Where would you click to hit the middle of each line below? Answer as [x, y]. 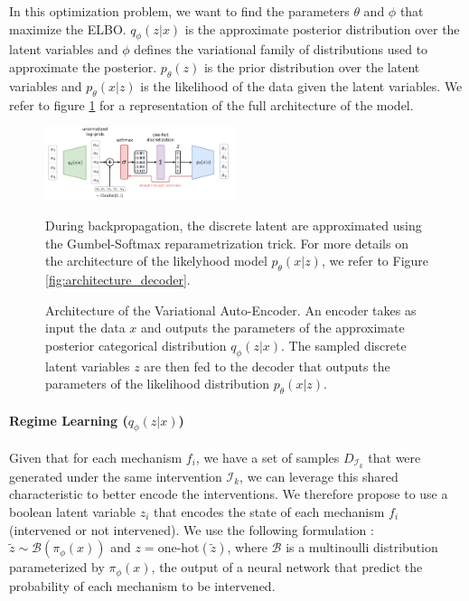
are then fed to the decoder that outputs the [267, 366]
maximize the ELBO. [68, 28]
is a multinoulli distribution [362, 547]
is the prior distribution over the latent [312, 66]
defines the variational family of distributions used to [281, 49]
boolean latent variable [73, 512]
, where [247, 547]
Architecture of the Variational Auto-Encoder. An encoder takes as [231, 310]
